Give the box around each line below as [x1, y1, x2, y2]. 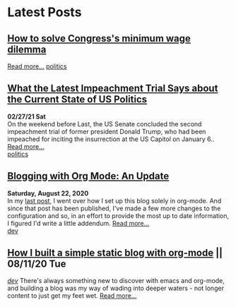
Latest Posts [7, 4, 82, 20]
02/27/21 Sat [7, 112, 46, 121]
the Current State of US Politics [7, 93, 148, 106]
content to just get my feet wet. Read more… [7, 291, 137, 300]
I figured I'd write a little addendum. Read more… [7, 219, 150, 227]
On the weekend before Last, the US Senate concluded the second [7, 119, 202, 128]
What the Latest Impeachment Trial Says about [7, 83, 218, 95]
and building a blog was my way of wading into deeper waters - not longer [7, 284, 225, 293]
